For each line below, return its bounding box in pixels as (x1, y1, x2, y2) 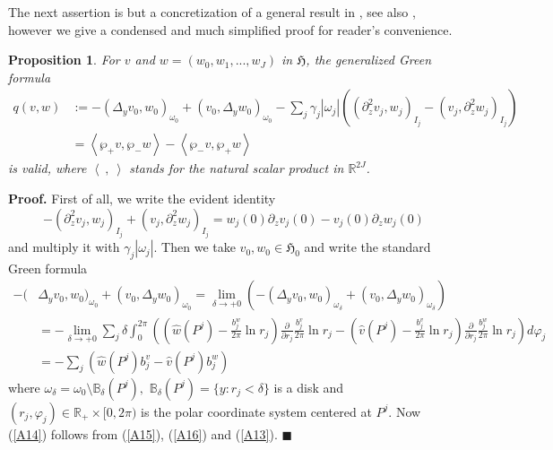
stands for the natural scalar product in (129, 159, 344, 177)
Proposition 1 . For (8, 50, 120, 69)
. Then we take (153, 238, 236, 256)
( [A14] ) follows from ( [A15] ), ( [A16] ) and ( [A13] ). (8, 424, 278, 443)
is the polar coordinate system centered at (141, 402, 372, 420)
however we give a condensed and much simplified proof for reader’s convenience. (8, 20, 453, 39)
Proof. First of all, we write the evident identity (8, 189, 276, 208)
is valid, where (8, 159, 87, 177)
